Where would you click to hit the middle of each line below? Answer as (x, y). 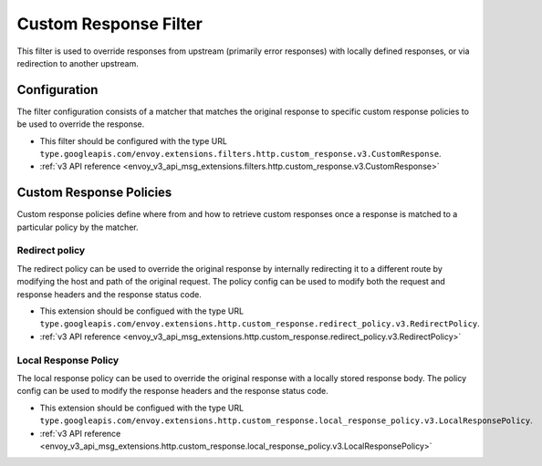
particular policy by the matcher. (78, 227)
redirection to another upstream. (78, 63)
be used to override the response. (81, 124)
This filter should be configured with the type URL (134, 140)
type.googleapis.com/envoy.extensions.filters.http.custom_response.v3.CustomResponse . (240, 154)
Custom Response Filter (109, 24)
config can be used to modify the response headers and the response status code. (172, 391)
